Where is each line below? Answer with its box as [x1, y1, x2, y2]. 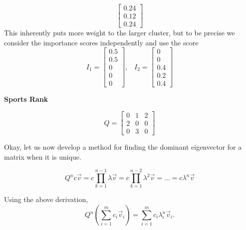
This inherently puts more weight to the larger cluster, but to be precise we [4, 27, 235, 38]
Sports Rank [4, 94, 48, 104]
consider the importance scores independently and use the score [4, 37, 199, 47]
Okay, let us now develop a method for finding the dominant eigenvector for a [4, 142, 242, 152]
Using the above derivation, [4, 194, 88, 205]
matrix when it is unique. [4, 151, 81, 162]
